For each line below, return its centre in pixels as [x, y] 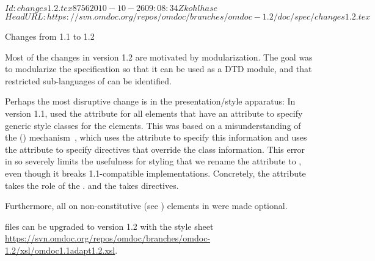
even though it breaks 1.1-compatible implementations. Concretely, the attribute [155, 173]
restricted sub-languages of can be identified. [88, 80]
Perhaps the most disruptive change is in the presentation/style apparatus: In [150, 101]
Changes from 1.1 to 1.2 [50, 36]
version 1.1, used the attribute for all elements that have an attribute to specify [154, 113]
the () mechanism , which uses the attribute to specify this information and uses [156, 137]
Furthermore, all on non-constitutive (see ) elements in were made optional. [146, 206]
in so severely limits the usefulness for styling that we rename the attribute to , [153, 161]
